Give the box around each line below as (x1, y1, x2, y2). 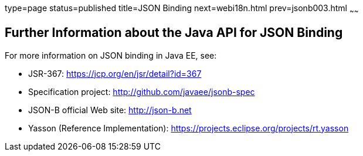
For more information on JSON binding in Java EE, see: (5, 50, 217, 60)
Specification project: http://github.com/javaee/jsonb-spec (28, 86, 255, 97)
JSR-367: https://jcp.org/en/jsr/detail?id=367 (28, 68, 202, 79)
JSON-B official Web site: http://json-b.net (28, 104, 192, 115)
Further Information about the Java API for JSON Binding (5, 25, 343, 40)
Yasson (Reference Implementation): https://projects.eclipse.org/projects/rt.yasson (28, 123, 349, 133)
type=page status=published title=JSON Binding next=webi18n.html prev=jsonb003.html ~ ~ (5, 3, 359, 15)
